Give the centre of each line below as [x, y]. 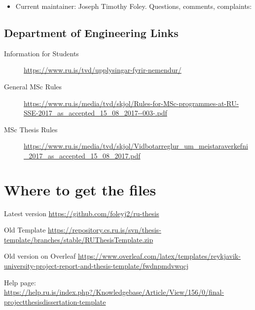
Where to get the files [80, 189]
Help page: [20, 282]
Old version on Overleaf [40, 256]
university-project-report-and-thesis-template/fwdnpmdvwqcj [96, 266]
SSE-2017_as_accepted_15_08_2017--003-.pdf [95, 113]
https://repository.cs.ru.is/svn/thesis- [105, 230]
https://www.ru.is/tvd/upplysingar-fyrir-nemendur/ [103, 70]
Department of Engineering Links [91, 32]
